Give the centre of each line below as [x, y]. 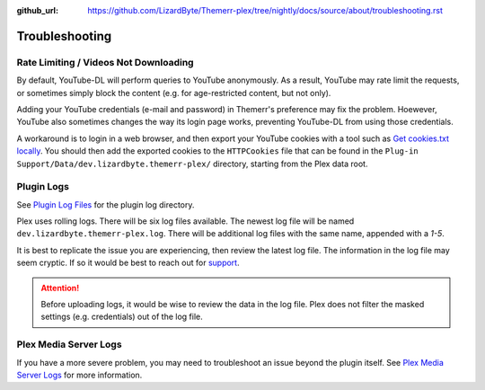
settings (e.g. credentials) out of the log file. [122, 317]
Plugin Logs [43, 187]
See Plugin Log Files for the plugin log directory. [106, 204]
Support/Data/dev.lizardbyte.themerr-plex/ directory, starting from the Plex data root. [192, 164]
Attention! [60, 288]
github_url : [37, 10]
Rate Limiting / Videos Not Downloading [105, 62]
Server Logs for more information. [79, 375]
